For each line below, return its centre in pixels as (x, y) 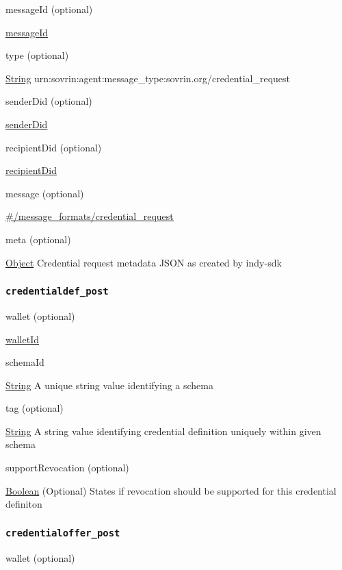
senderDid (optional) (49, 101)
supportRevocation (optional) (67, 468)
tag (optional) (35, 408)
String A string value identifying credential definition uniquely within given (163, 431)
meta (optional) (38, 239)
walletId (22, 339)
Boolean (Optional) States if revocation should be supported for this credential (171, 490)
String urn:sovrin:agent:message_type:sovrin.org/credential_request (148, 78)
